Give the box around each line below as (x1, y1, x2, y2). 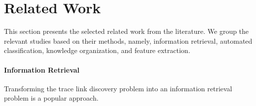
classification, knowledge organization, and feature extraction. (4, 45, 190, 55)
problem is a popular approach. (4, 93, 99, 103)
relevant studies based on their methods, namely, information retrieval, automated (4, 35, 253, 46)
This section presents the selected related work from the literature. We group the (4, 26, 249, 36)
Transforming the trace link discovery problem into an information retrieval (4, 83, 232, 93)
